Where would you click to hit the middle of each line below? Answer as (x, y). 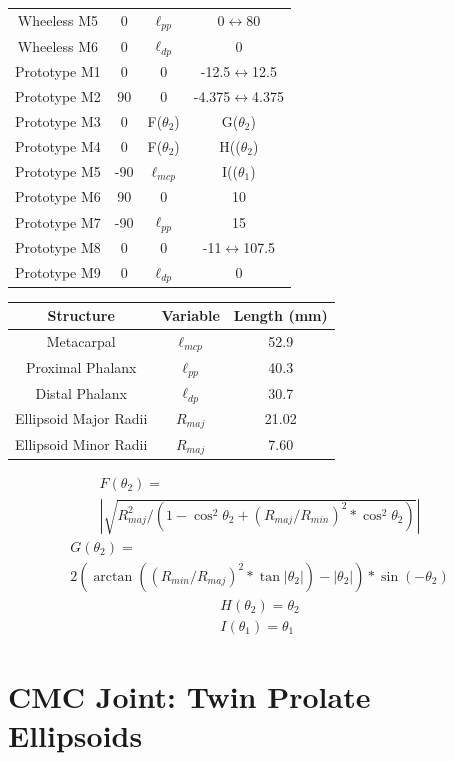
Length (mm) (280, 315)
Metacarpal (81, 341)
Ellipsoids (75, 735)
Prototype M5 (58, 170)
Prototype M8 (58, 246)
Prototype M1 (58, 71)
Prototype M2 (58, 96)
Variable (190, 315)
